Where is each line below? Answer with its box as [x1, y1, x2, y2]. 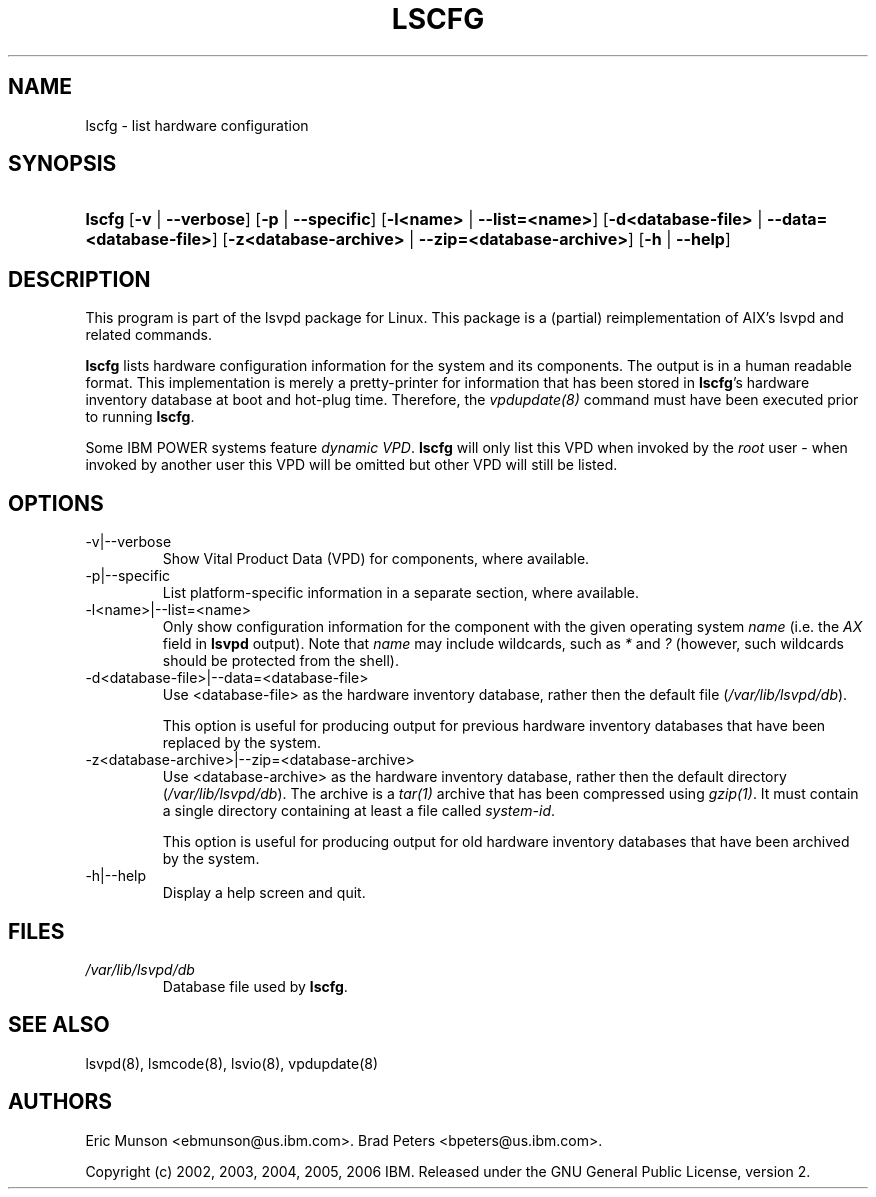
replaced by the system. [162, 734, 322, 752]
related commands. [85, 326, 213, 344]
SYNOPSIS [8, 151, 117, 177]
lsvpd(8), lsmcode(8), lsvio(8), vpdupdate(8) [85, 1054, 379, 1072]
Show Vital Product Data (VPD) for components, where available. [162, 550, 590, 568]
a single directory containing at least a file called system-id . [162, 802, 556, 820]
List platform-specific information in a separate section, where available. [162, 584, 639, 602]
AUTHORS [8, 1089, 113, 1115]
